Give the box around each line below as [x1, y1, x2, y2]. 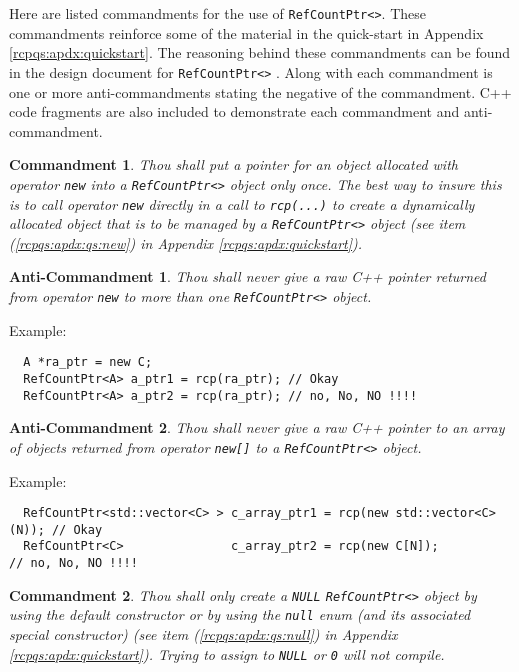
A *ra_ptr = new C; [23, 355, 153, 370]
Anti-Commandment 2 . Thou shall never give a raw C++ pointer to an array [9, 417, 505, 438]
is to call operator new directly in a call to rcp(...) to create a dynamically [9, 193, 475, 214]
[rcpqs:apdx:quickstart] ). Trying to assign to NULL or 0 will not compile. [9, 643, 445, 664]
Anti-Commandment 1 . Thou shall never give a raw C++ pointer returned [9, 266, 486, 287]
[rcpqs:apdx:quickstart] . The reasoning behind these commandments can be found [9, 42, 511, 63]
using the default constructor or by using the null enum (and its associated [9, 604, 471, 625]
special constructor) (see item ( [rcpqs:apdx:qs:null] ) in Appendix [9, 624, 398, 645]
